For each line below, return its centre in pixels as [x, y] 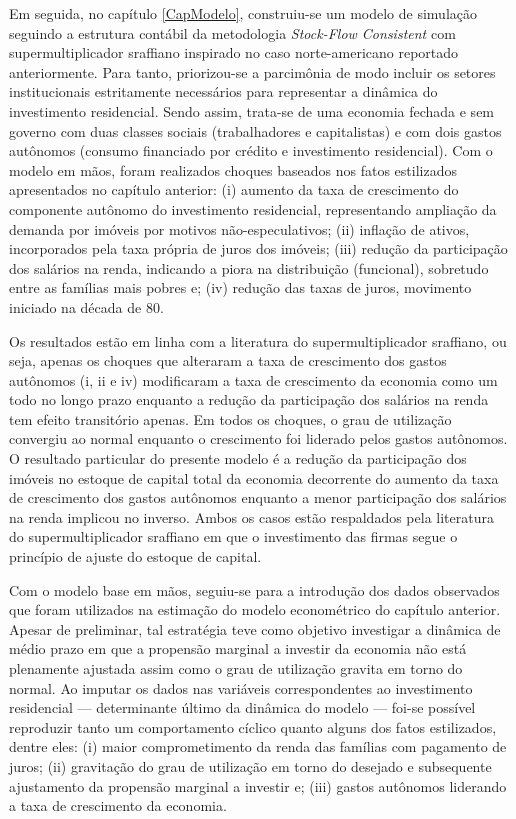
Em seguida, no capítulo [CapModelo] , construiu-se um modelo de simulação [243, 13]
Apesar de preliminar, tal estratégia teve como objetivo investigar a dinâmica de [255, 628]
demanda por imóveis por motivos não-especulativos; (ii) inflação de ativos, [239, 228]
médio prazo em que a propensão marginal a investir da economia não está [238, 648]
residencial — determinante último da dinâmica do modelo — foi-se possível [242, 707]
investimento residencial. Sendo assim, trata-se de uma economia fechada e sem [252, 110]
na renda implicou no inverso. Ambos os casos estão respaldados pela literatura [251, 516]
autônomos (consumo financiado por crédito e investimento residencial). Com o [251, 150]
